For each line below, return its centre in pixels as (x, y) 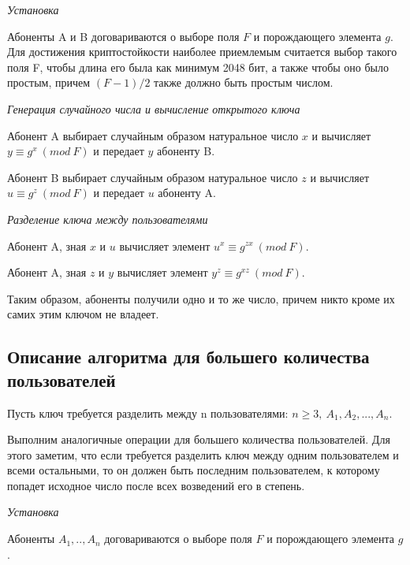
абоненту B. (186, 151)
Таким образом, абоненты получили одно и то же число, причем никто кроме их (201, 298)
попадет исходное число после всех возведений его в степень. (156, 485)
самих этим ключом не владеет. (83, 314)
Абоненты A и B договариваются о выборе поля (123, 36)
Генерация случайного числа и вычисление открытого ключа (154, 108)
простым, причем (49, 82)
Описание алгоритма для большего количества (188, 357)
